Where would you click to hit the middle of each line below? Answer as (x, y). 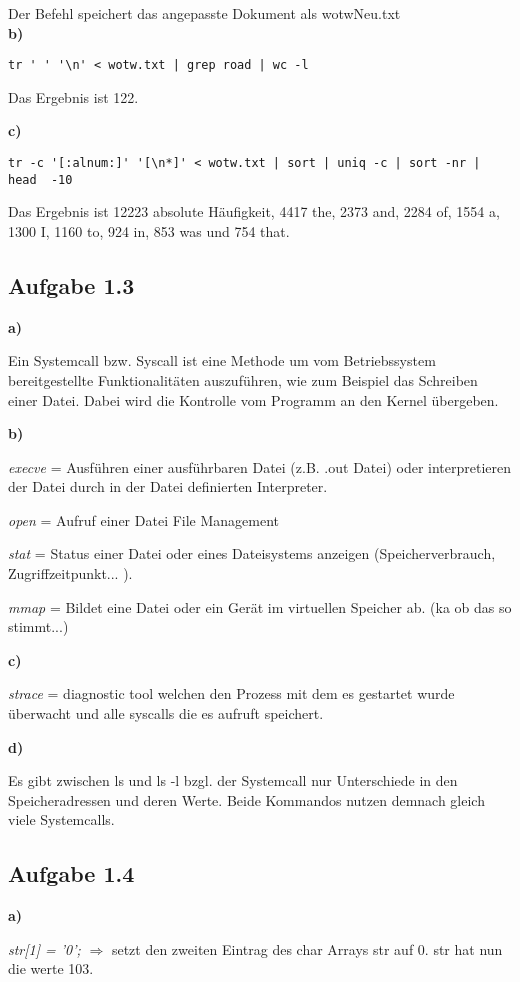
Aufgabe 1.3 (71, 284)
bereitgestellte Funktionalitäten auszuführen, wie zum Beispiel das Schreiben (243, 379)
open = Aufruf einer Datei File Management (144, 519)
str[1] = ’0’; (44, 948)
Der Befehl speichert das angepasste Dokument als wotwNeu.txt (204, 13)
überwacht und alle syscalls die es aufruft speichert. (166, 713)
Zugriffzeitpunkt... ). (70, 573)
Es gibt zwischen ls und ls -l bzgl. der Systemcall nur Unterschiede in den (233, 780)
